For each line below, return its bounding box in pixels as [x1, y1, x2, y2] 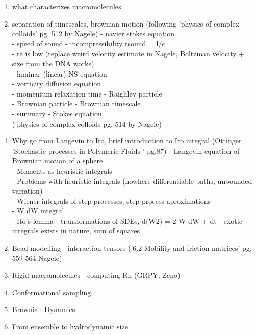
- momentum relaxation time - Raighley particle [12, 88, 162, 99]
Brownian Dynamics [12, 304, 75, 315]
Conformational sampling [12, 286, 91, 297]
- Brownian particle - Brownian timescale [12, 98, 141, 109]
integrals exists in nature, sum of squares [12, 225, 140, 236]
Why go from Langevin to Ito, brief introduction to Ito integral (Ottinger [12, 135, 242, 146]
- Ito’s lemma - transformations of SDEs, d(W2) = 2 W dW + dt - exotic [12, 215, 242, 226]
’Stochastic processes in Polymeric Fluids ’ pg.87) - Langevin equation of [12, 145, 240, 156]
